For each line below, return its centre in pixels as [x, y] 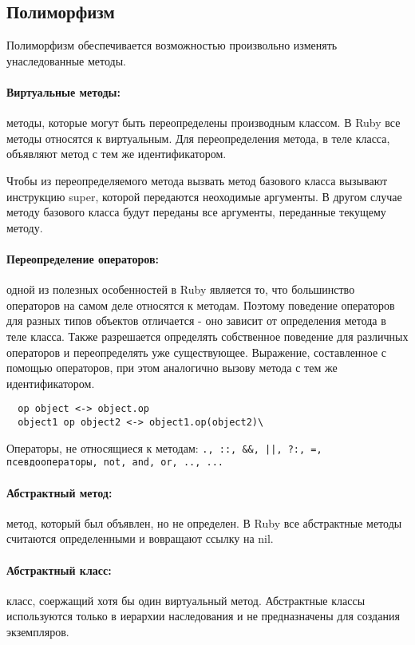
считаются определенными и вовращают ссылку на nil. [140, 538]
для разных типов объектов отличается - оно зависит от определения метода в [196, 321]
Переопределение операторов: [83, 258]
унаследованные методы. [66, 60]
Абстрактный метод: [59, 492]
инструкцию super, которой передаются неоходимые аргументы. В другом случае [204, 196]
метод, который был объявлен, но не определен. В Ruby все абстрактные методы [204, 522]
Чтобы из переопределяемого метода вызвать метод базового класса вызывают [197, 180]
